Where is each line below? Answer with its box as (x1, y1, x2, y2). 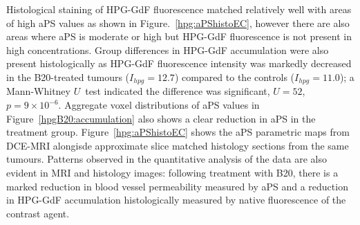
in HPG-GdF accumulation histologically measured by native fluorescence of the (6, 192, 346, 207)
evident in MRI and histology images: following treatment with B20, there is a (6, 165, 339, 179)
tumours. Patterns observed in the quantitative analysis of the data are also (6, 152, 327, 166)
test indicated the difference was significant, (85, 84, 270, 98)
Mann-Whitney (6, 84, 70, 98)
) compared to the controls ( (174, 69, 295, 84)
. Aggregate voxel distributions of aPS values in (58, 98, 260, 112)
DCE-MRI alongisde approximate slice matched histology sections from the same (6, 138, 349, 152)
